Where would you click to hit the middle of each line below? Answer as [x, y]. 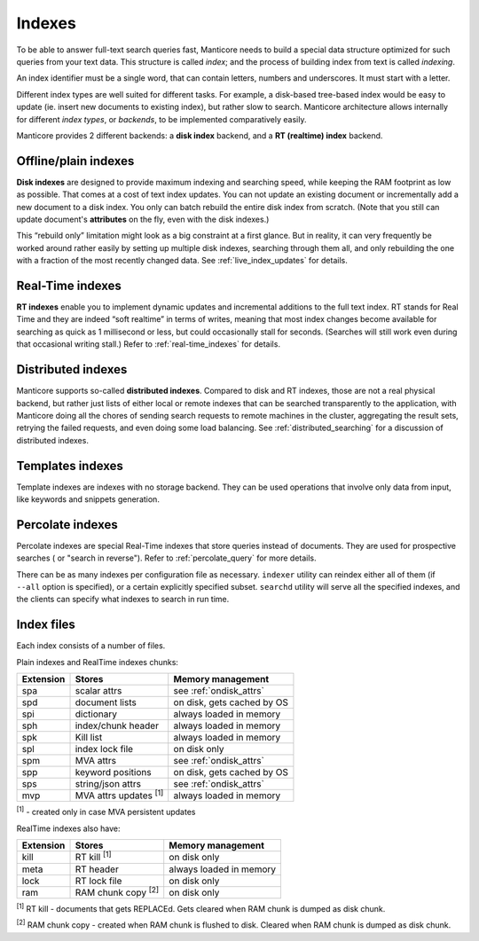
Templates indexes [70, 466]
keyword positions [113, 772]
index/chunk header [117, 725]
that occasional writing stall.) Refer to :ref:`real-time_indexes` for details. [149, 344]
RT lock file [98, 881]
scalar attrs [98, 691]
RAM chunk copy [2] [117, 891]
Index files [46, 625]
